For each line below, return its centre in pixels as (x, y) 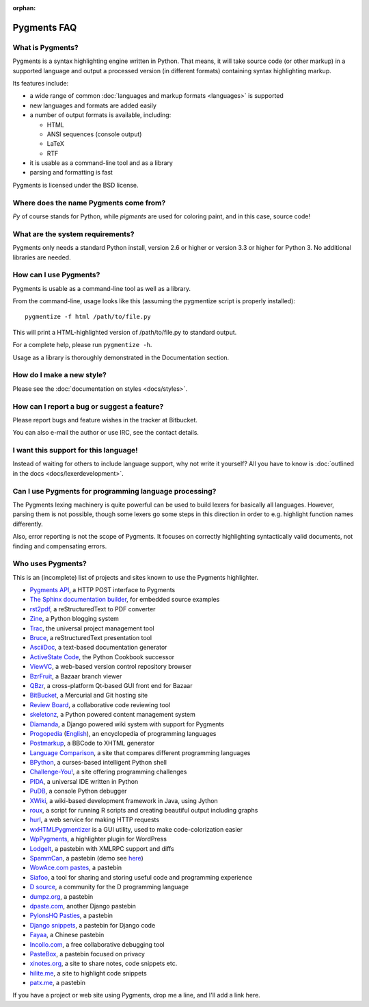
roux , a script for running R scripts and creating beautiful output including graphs (144, 811)
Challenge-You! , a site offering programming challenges (108, 772)
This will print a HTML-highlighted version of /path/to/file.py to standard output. (125, 332)
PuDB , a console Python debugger (78, 791)
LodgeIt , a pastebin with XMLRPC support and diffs (102, 848)
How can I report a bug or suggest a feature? (88, 406)
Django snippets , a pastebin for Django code (93, 925)
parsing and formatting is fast (71, 173)
